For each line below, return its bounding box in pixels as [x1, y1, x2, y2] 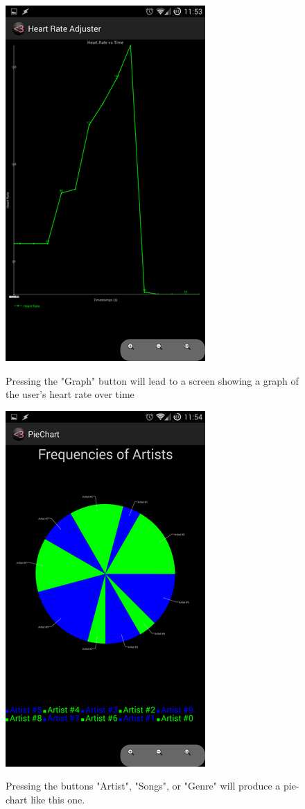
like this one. [31, 792, 85, 806]
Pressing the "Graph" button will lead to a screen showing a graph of [6, 373, 299, 387]
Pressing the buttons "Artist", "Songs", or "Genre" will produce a [6, 778, 281, 793]
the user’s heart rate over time [6, 387, 134, 401]
